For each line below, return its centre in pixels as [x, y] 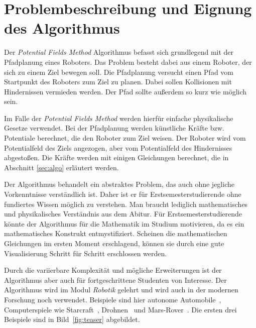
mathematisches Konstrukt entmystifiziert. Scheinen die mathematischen [116, 233]
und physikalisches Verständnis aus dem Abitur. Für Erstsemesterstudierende [123, 214]
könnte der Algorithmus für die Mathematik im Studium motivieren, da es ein [124, 223]
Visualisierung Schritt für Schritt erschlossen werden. [86, 253]
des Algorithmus [62, 28]
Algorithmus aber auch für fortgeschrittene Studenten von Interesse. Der [115, 280]
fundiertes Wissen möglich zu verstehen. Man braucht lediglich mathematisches [126, 204]
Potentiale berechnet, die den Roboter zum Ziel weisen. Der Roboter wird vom [125, 138]
